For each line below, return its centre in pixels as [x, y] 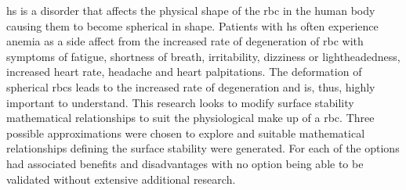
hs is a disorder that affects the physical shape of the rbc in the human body [191, 10]
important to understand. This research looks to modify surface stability [180, 102]
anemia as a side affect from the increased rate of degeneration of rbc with [185, 41]
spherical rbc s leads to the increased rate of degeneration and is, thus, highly [191, 86]
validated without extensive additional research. [121, 179]
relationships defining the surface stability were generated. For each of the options [203, 148]
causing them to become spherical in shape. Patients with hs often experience [192, 25]
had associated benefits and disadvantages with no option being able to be [185, 163]
